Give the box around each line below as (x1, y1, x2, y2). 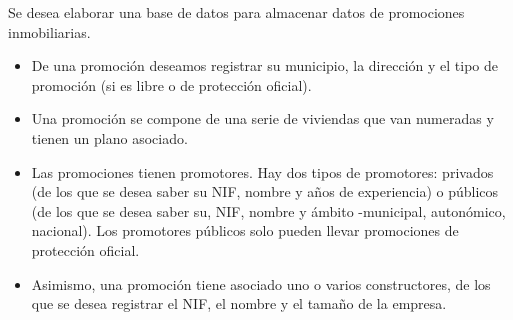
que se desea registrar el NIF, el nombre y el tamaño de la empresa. (31, 293, 447, 314)
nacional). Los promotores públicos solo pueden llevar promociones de (31, 220, 459, 241)
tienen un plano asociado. (31, 127, 188, 148)
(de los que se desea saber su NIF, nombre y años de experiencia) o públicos (31, 181, 499, 202)
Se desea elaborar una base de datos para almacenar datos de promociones (8, 2, 465, 22)
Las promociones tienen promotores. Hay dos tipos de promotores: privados (31, 161, 494, 182)
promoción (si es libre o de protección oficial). (31, 74, 312, 95)
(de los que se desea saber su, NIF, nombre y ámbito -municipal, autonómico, (31, 200, 506, 221)
